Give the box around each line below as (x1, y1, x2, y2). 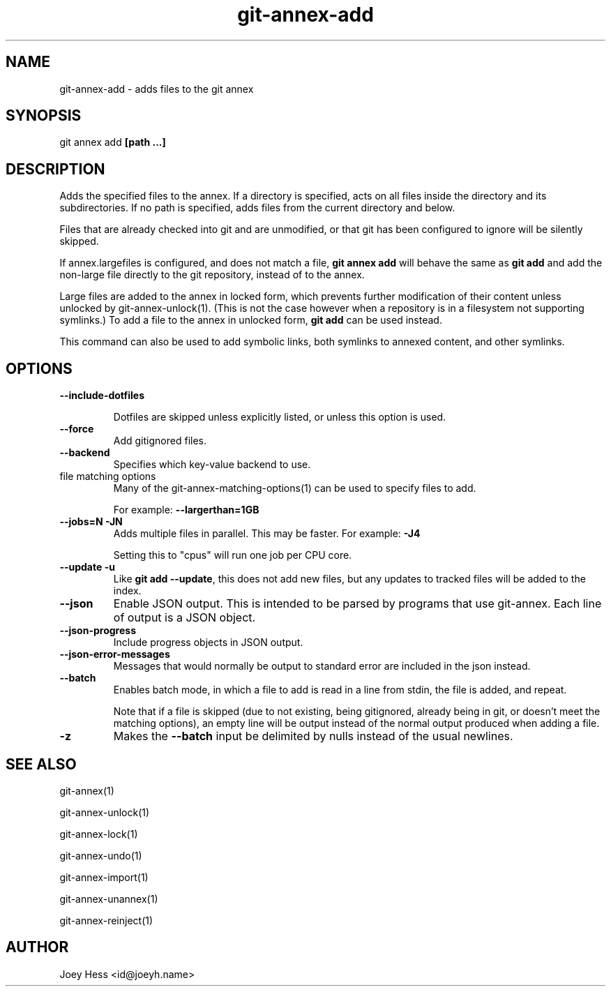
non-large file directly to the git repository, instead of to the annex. (59, 269, 365, 281)
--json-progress (59, 624, 136, 637)
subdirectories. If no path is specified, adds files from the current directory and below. (59, 202, 455, 214)
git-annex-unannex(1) (59, 892, 158, 905)
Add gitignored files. (113, 435, 206, 447)
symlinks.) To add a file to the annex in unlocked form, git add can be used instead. (59, 314, 442, 326)
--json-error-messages (59, 648, 170, 661)
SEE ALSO (6, 755, 77, 773)
